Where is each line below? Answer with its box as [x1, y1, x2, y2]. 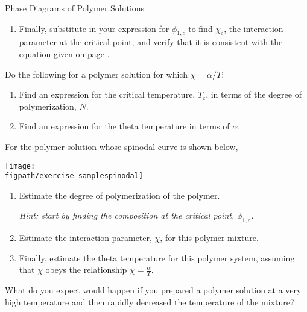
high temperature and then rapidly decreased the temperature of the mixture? [5, 295, 294, 308]
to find [188, 22, 213, 34]
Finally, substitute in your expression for [19, 22, 169, 34]
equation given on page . [19, 47, 110, 60]
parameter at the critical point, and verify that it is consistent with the [19, 36, 283, 48]
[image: [5, 161, 36, 170]
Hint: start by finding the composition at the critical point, [19, 209, 235, 222]
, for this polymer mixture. [160, 231, 259, 244]
